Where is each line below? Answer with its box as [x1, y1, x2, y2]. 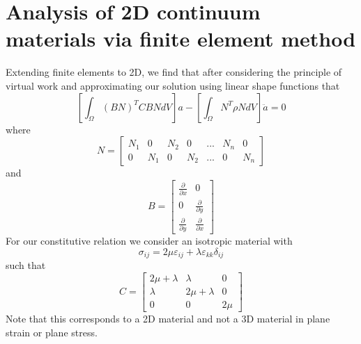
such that [6, 258, 46, 272]
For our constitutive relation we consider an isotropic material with [6, 234, 293, 248]
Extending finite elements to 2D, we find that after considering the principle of [6, 65, 342, 79]
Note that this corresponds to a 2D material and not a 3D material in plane [6, 311, 330, 326]
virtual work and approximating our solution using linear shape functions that [6, 78, 340, 92]
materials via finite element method [6, 24, 356, 53]
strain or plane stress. [6, 325, 98, 339]
